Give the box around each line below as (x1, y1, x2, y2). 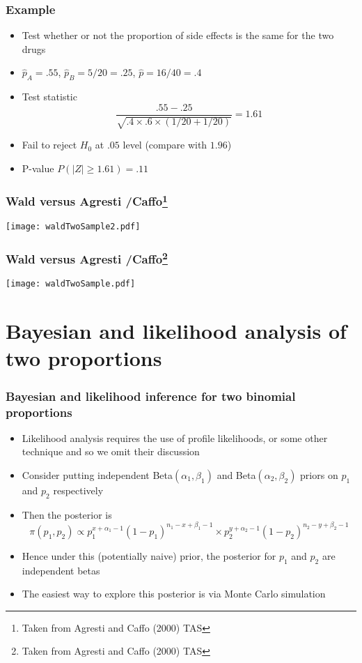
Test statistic (22, 89, 77, 104)
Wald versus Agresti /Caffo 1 (6, 191, 168, 210)
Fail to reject (22, 137, 77, 152)
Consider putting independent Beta (22, 467, 173, 482)
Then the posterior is (22, 507, 112, 521)
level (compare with (123, 137, 207, 152)
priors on (300, 467, 338, 482)
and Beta (217, 467, 256, 482)
